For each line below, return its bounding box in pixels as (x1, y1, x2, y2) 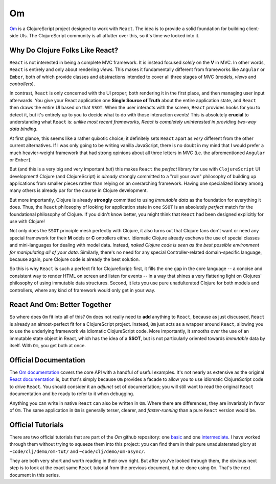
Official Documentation (9, 355, 85, 365)
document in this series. (9, 472, 60, 478)
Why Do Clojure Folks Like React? (9, 46, 119, 55)
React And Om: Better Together (9, 300, 112, 309)
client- (246, 26, 260, 32)
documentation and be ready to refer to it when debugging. (9, 391, 134, 397)
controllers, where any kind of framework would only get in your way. (9, 287, 156, 293)
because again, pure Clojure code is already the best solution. (9, 256, 140, 262)
